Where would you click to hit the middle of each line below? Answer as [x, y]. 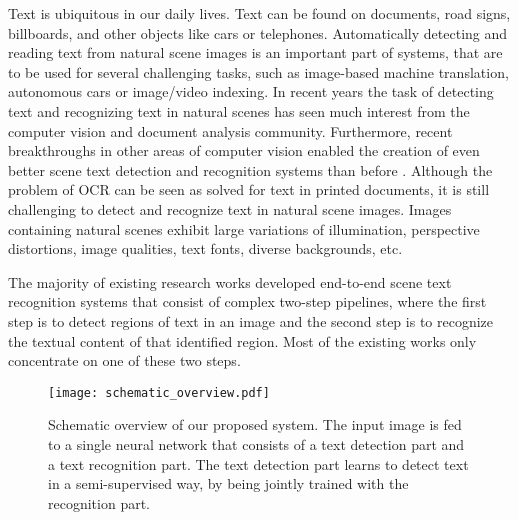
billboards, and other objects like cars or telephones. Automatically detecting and [258, 32]
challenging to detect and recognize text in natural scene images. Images [230, 208]
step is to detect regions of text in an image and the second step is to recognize [251, 320]
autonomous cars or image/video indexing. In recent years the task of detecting [251, 91]
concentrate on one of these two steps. [124, 360]
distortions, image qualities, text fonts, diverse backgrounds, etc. [205, 248]
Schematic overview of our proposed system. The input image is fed [255, 424]
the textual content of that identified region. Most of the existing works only [242, 340]
